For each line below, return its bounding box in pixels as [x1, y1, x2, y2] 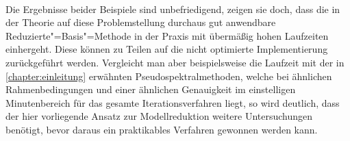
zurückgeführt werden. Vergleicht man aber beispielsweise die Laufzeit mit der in [5, 55, 345, 69]
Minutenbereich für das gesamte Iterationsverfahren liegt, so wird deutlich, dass [5, 95, 340, 110]
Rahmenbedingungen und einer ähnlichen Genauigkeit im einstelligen [5, 82, 296, 97]
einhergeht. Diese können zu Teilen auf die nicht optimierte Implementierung [5, 42, 328, 56]
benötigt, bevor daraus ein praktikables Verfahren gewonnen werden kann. [5, 122, 318, 136]
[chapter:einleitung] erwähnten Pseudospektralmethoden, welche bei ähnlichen [5, 68, 332, 83]
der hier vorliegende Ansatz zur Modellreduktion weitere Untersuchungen [5, 109, 313, 123]
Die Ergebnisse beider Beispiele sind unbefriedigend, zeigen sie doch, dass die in [5, 1, 340, 16]
